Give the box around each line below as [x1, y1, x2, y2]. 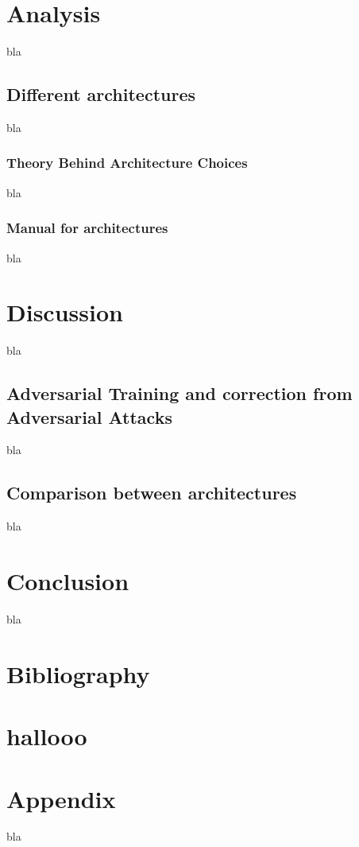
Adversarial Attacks [6, 404, 172, 429]
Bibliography [6, 657, 150, 690]
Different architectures [6, 82, 195, 107]
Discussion [6, 296, 123, 328]
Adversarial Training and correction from [6, 381, 353, 406]
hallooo [6, 720, 87, 752]
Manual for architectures [6, 218, 168, 238]
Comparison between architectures [6, 480, 297, 505]
